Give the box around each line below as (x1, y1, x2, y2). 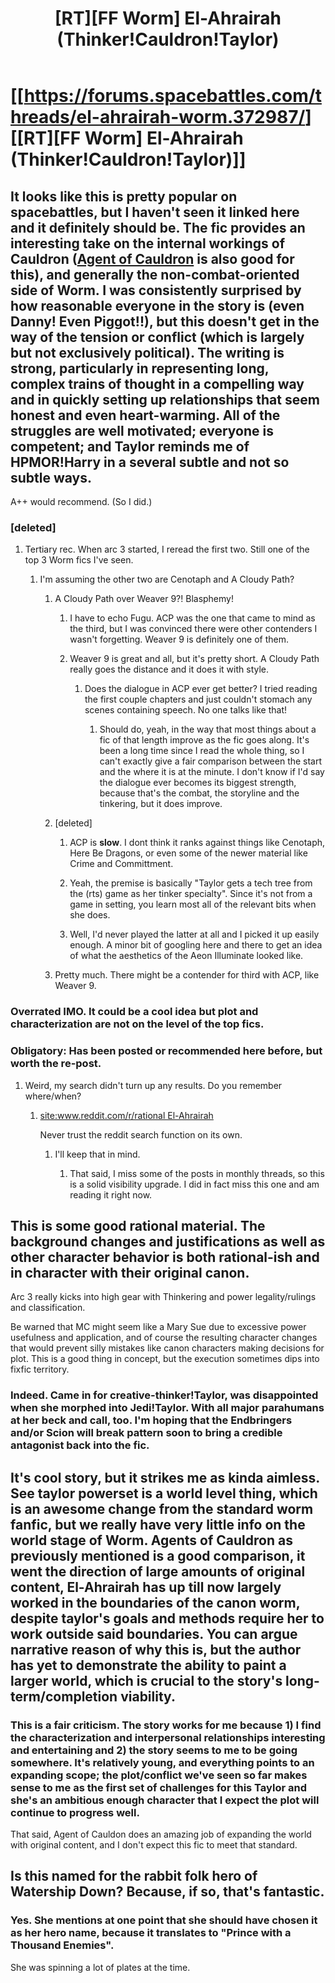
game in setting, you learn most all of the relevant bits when (69, 898, 317, 911)
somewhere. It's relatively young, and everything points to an (10, 1755, 315, 1769)
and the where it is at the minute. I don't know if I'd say (99, 766, 325, 778)
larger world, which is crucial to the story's (10, 1672, 283, 1689)
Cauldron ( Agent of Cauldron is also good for (10, 250, 295, 267)
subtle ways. (10, 469, 93, 486)
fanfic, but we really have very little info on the (10, 1516, 306, 1533)
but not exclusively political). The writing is (10, 344, 285, 361)
